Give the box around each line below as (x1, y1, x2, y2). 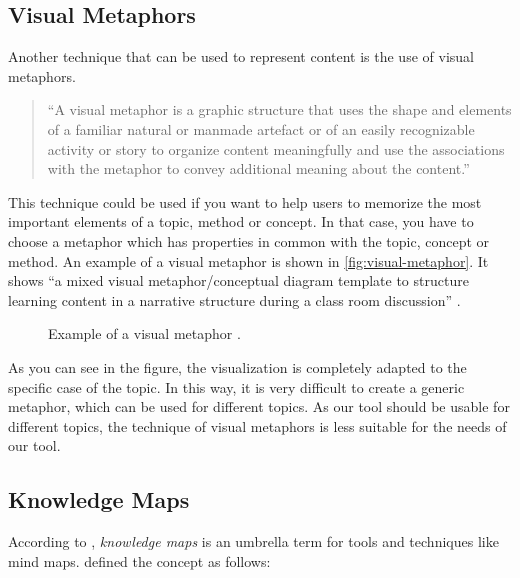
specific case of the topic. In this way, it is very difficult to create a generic (8, 376, 465, 397)
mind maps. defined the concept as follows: (8, 550, 271, 571)
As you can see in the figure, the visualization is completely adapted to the (8, 356, 467, 377)
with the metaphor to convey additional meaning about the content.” (47, 158, 470, 179)
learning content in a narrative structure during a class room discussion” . (8, 289, 461, 310)
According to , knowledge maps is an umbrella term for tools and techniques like (8, 531, 499, 552)
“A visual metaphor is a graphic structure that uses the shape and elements (47, 99, 512, 120)
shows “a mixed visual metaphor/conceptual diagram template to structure (8, 270, 469, 291)
